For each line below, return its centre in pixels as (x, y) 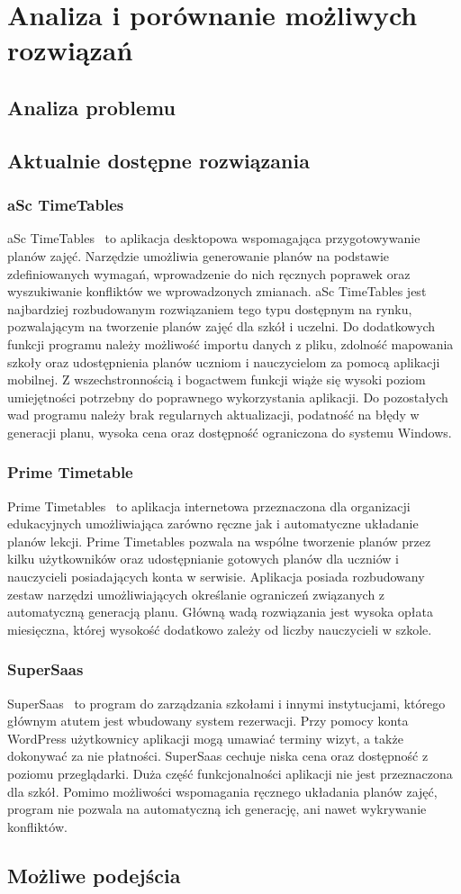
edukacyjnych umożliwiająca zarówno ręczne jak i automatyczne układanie (213, 524)
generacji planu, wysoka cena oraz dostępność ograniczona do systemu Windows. (230, 432)
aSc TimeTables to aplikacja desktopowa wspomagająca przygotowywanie (214, 238)
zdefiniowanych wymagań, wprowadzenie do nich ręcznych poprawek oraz (209, 273)
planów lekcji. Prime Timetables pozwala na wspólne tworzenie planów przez (219, 541)
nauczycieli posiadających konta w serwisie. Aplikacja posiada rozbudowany (216, 577)
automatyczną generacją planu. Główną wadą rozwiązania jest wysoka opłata (220, 612)
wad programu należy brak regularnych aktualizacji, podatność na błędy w (213, 415)
